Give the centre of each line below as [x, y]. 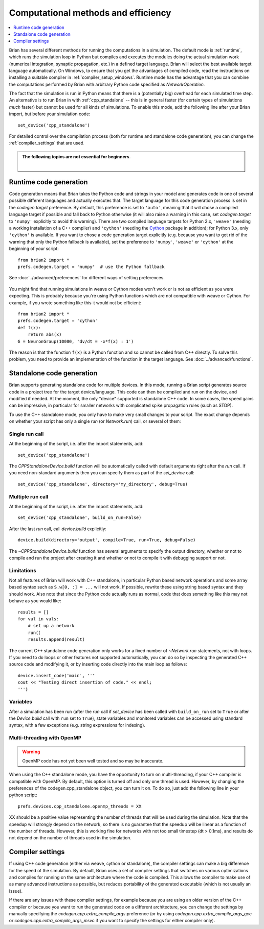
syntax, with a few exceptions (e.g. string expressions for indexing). [77, 725]
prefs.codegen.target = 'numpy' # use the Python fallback [91, 267]
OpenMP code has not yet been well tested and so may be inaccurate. [93, 761]
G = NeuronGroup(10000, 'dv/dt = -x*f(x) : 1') [76, 341]
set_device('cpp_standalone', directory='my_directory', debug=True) [103, 484]
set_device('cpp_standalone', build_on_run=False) [80, 518]
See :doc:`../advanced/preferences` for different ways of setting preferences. [87, 278]
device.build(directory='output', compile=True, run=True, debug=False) [107, 540]
